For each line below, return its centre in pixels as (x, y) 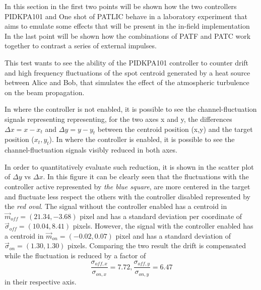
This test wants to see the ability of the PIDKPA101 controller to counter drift (127, 62)
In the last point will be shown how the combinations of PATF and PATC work (128, 35)
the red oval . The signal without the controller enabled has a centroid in (116, 206)
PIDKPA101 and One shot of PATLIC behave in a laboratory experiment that (126, 16)
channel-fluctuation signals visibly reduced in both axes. (91, 150)
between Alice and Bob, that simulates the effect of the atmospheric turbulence (127, 82)
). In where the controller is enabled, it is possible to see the (142, 139)
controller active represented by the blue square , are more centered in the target (127, 186)
